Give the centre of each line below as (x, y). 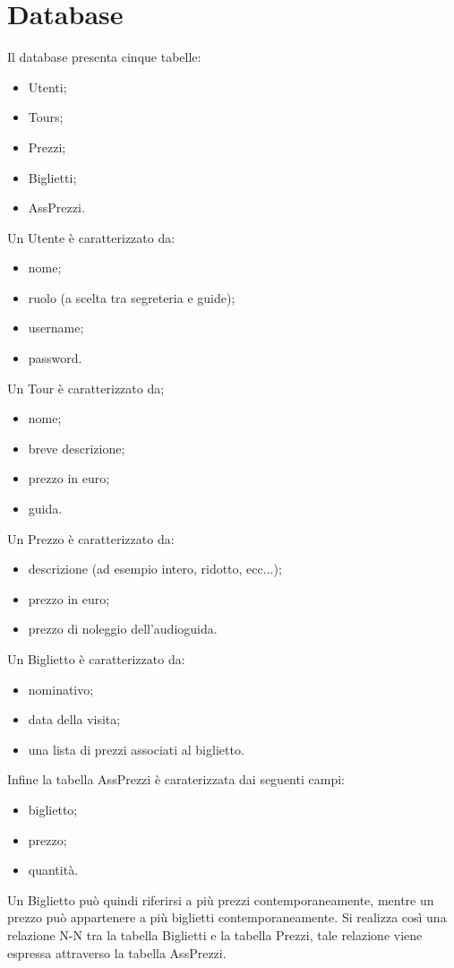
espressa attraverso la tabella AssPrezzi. (117, 952)
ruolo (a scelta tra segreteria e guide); (132, 297)
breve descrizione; (77, 448)
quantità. (53, 870)
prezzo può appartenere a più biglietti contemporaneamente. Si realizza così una (227, 917)
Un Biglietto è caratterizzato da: (96, 659)
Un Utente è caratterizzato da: (91, 237)
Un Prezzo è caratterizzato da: (91, 538)
